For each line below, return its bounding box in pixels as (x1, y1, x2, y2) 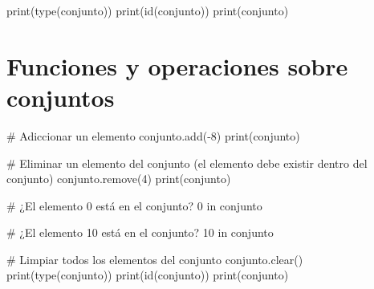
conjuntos (6, 80, 115, 113)
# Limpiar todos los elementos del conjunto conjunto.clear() (6, 250, 303, 267)
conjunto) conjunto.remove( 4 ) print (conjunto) (6, 170, 231, 187)
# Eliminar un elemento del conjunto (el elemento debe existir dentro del (6, 154, 368, 171)
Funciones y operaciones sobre (6, 49, 348, 82)
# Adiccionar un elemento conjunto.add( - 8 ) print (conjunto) (6, 127, 300, 144)
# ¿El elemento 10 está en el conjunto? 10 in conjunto (6, 224, 274, 241)
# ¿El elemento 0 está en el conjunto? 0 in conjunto (6, 197, 262, 214)
